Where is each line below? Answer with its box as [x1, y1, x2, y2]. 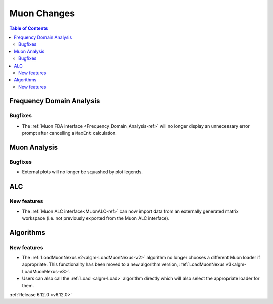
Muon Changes [9, 8, 75, 19]
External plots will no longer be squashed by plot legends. [22, 169, 143, 175]
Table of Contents [9, 25, 48, 31]
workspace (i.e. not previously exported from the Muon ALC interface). [22, 215, 170, 221]
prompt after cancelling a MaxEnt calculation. [22, 130, 117, 136]
